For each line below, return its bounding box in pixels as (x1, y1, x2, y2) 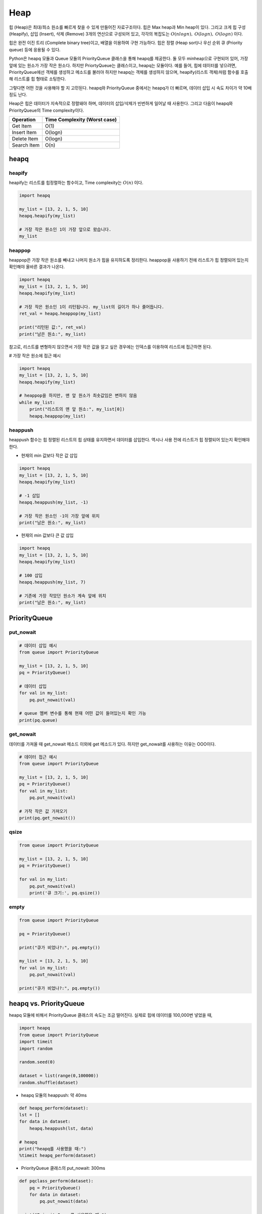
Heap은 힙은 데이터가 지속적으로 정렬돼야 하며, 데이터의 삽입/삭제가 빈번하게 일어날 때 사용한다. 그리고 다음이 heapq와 (9, 101, 233, 106)
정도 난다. (9, 92, 28, 98)
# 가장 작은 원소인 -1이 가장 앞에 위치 (19, 513, 100, 519)
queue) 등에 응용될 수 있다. (9, 47, 61, 52)
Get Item (12, 123, 32, 130)
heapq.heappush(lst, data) (29, 1126, 94, 1131)
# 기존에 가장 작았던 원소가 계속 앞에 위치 (19, 593, 106, 598)
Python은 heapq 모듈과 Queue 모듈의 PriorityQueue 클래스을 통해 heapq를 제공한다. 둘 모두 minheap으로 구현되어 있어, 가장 (9, 56, 248, 62)
